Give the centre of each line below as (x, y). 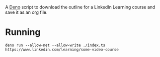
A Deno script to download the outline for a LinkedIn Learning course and (80, 7)
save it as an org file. (27, 12)
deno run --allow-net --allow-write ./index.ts (55, 45)
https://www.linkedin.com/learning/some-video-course (62, 49)
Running (23, 32)
